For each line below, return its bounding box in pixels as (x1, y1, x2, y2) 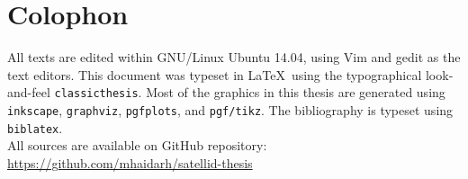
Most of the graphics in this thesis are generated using (146, 83, 445, 102)
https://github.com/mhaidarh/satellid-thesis (7, 153, 253, 172)
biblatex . (7, 118, 63, 137)
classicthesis (54, 87, 139, 101)
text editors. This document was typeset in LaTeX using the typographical (7, 65, 422, 84)
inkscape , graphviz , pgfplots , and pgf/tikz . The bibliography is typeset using (7, 100, 454, 119)
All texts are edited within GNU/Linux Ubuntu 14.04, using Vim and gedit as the (7, 48, 461, 67)
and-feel (7, 83, 50, 102)
